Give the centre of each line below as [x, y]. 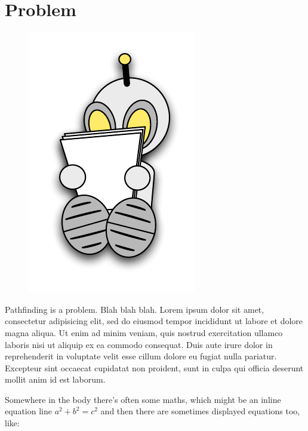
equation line [28, 411]
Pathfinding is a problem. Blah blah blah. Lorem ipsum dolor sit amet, [135, 309]
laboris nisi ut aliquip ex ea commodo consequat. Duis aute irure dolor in [139, 344]
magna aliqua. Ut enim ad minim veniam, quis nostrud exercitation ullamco [144, 332]
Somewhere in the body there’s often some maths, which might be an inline [143, 399]
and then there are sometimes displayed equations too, [200, 411]
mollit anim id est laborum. [55, 379]
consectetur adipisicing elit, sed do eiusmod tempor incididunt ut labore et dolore [154, 321]
